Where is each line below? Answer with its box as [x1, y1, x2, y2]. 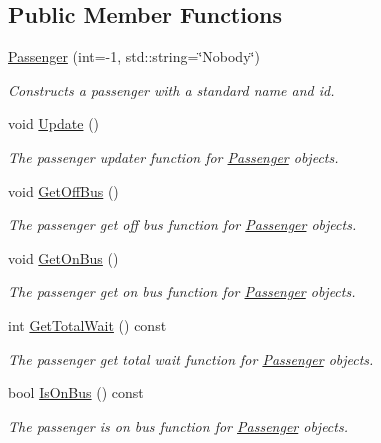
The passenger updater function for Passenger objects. [8, 146, 339, 167]
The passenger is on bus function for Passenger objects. [8, 415, 348, 436]
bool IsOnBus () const [8, 382, 144, 403]
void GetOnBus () [8, 247, 119, 268]
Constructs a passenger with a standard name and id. [8, 79, 335, 100]
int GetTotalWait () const [8, 314, 167, 335]
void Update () [8, 113, 100, 134]
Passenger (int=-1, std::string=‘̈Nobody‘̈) [8, 46, 260, 67]
